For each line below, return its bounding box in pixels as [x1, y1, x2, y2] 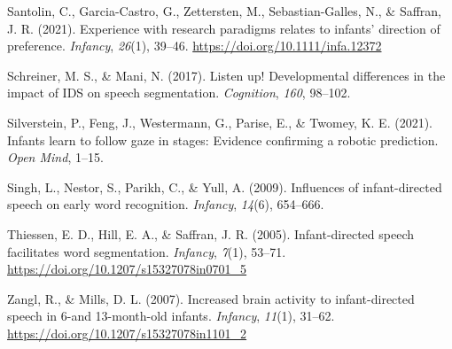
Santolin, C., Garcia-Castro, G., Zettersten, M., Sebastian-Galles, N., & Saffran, [7, 2, 442, 19]
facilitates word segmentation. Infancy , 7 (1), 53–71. [7, 242, 286, 260]
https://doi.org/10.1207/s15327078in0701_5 [7, 260, 247, 278]
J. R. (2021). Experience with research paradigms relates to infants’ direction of [7, 19, 440, 37]
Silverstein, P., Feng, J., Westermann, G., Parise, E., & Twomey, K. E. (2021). [7, 112, 433, 131]
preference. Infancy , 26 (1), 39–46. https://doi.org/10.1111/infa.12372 [7, 36, 382, 55]
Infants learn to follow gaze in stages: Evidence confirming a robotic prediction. [7, 130, 439, 149]
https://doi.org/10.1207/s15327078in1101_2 [7, 323, 247, 342]
